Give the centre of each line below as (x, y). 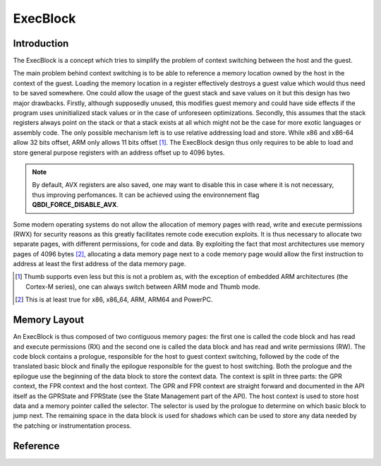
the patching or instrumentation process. (72, 425)
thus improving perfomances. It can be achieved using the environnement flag (146, 195)
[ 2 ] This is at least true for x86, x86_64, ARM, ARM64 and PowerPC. (114, 299)
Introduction (41, 43)
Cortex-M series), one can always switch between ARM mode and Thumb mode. (143, 287)
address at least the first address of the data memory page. (99, 264)
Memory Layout (49, 320)
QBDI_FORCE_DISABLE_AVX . (75, 205)
